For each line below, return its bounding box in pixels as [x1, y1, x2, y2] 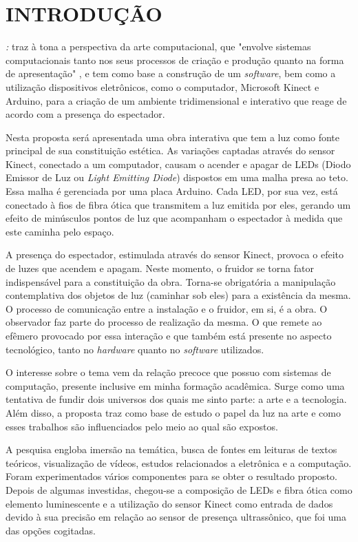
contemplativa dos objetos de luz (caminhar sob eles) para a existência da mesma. [6, 288, 351, 302]
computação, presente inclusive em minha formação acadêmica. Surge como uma [6, 378, 345, 393]
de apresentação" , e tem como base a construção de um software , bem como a [6, 66, 336, 81]
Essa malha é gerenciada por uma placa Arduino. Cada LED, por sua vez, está [6, 184, 338, 198]
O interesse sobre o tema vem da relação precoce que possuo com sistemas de [6, 365, 331, 379]
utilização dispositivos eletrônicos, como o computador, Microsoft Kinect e [6, 79, 319, 94]
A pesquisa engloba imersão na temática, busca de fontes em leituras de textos [6, 442, 337, 457]
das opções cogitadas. [6, 523, 96, 537]
